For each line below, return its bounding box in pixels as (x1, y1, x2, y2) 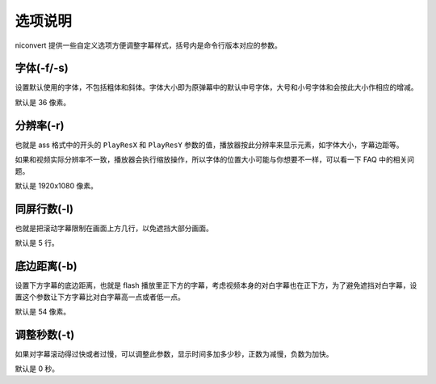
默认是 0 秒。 (15, 364, 60, 373)
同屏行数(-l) (15, 202, 74, 216)
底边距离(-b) (15, 260, 78, 273)
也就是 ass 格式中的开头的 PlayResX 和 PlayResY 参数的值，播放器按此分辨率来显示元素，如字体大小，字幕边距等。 (15, 140, 404, 150)
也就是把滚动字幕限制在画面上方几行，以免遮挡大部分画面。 (15, 223, 213, 233)
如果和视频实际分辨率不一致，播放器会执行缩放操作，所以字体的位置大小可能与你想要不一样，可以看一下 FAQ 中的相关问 (15, 154, 415, 165)
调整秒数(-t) (15, 327, 75, 341)
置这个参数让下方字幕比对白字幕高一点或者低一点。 (15, 292, 185, 302)
